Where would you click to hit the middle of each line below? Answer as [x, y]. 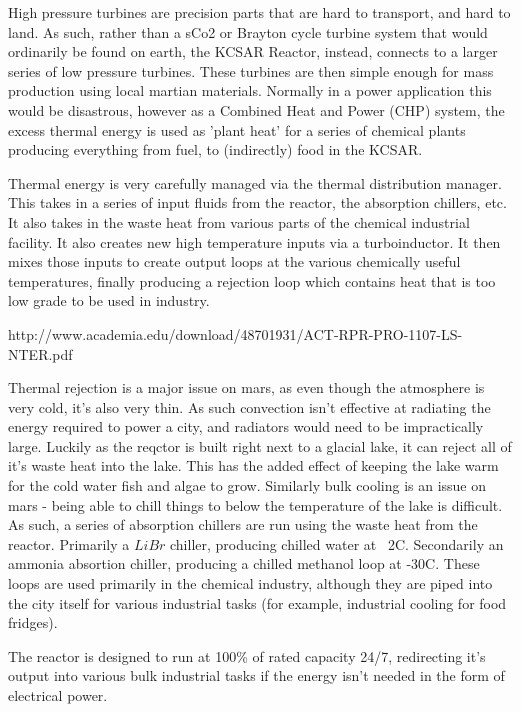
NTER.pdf [40, 353]
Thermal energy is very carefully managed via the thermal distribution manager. [255, 182]
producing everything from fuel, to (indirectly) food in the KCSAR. [215, 149]
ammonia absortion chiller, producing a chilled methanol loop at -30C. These [244, 563]
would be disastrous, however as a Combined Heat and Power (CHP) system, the [256, 109]
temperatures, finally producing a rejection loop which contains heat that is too [252, 280]
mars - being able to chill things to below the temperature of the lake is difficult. [255, 504]
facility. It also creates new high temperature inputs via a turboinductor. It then [254, 241]
